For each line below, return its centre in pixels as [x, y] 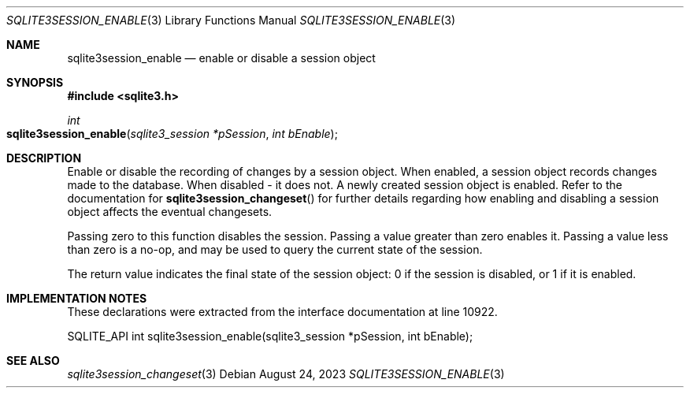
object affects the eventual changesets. [170, 212]
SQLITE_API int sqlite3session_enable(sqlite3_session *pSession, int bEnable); [270, 336]
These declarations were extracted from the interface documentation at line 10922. [282, 312]
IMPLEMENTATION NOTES [77, 298]
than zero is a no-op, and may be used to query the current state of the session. [275, 249]
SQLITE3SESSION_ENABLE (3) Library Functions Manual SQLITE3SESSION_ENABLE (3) [231, 20]
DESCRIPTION [44, 158]
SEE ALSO [33, 361]
